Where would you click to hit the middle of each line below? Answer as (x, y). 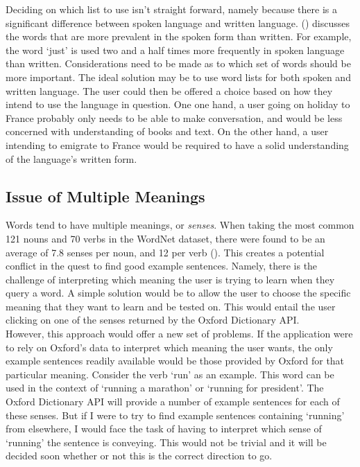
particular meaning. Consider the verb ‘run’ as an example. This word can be (170, 374)
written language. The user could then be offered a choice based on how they (169, 90)
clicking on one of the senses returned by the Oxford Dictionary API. (153, 320)
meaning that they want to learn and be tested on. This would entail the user (171, 306)
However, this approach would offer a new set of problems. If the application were (179, 334)
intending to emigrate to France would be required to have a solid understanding (177, 144)
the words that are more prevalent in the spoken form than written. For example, (179, 36)
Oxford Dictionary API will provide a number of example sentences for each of (173, 402)
